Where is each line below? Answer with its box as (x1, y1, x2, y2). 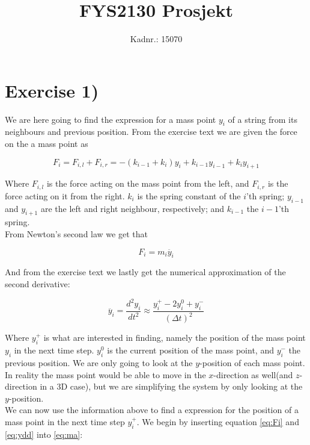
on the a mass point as (5, 137, 88, 150)
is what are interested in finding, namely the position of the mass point (43, 331, 306, 344)
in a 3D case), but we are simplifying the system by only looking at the (40, 380, 303, 393)
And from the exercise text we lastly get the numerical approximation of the (5, 266, 286, 278)
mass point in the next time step (5, 415, 125, 428)
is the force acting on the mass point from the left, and (46, 177, 249, 190)
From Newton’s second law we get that (5, 228, 148, 240)
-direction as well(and (213, 368, 293, 381)
